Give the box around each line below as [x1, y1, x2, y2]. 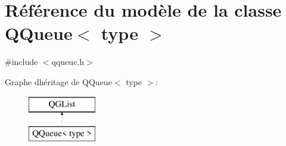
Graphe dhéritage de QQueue [5, 75, 112, 88]
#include [5, 55, 38, 68]
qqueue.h [51, 55, 85, 68]
